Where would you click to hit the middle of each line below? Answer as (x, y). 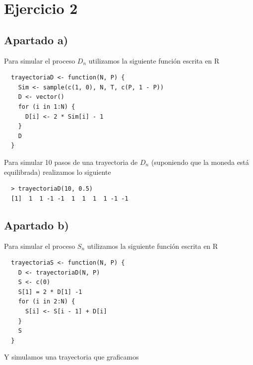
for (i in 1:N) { (47, 107)
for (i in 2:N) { (47, 302)
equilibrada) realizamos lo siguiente (58, 172)
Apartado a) (36, 39)
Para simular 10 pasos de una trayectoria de (71, 162)
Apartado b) (36, 225)
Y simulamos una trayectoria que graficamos (71, 357)
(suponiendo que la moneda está (200, 162)
